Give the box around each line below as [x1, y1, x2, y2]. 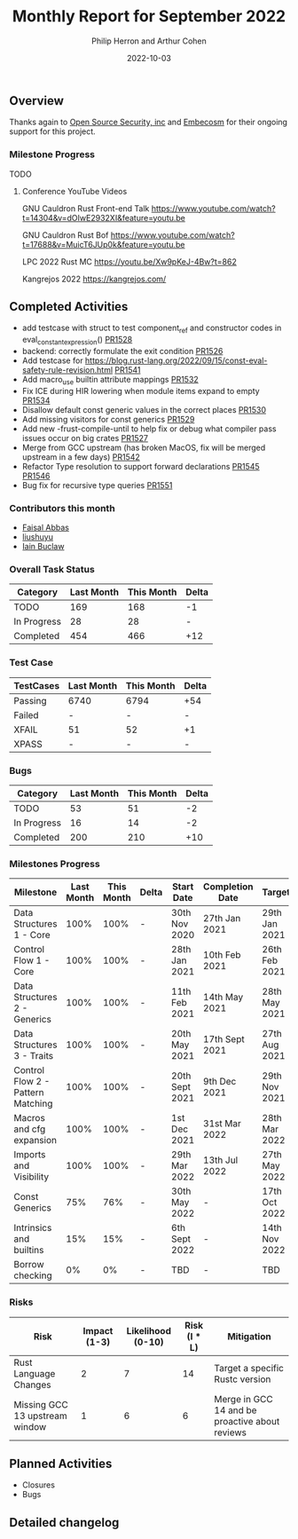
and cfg [13, 1123, 46, 1135]
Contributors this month [9, 501, 115, 514]
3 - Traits [13, 1050, 54, 1062]
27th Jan [202, 912, 241, 925]
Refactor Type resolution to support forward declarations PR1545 [21, 461, 260, 471]
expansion [13, 1134, 58, 1147]
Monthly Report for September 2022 [12, 6, 286, 27]
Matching [13, 1098, 53, 1110]
